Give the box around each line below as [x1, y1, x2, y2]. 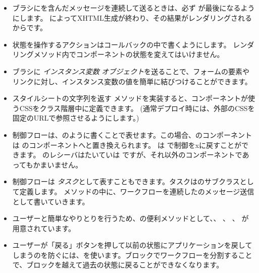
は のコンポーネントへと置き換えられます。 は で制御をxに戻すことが [12, 139, 242, 150]
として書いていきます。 [12, 196, 89, 206]
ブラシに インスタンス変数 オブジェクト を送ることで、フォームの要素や [12, 66, 249, 76]
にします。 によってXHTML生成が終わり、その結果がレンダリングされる [12, 12, 252, 23]
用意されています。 [12, 223, 75, 233]
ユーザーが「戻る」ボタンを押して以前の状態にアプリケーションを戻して [12, 240, 252, 250]
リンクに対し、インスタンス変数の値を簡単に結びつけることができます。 [12, 76, 252, 86]
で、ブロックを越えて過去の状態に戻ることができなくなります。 [12, 259, 224, 270]
